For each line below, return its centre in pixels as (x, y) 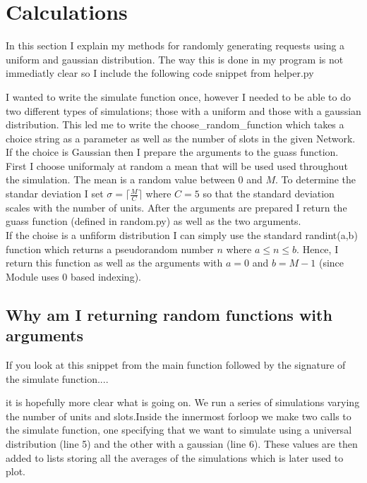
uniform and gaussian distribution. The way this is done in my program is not (175, 59)
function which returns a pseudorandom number (110, 249)
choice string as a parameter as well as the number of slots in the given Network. (181, 138)
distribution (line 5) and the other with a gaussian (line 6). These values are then (182, 444)
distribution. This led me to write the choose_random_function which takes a (175, 124)
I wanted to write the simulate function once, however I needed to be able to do (178, 96)
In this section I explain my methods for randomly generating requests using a (175, 45)
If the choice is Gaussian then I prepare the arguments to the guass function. (172, 152)
